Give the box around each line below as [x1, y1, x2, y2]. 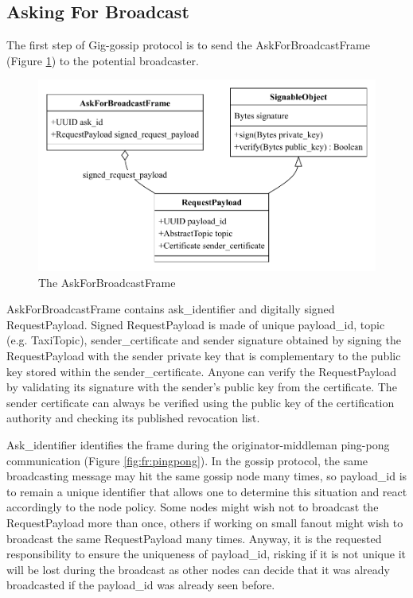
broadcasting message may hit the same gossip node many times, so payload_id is [6, 468, 407, 484]
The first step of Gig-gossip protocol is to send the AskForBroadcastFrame [6, 37, 370, 53]
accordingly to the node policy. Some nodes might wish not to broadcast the [6, 499, 379, 515]
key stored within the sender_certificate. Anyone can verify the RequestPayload [6, 363, 396, 379]
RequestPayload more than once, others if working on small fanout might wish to [6, 515, 403, 531]
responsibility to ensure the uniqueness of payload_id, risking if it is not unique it [6, 546, 406, 562]
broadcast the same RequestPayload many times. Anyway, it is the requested [6, 530, 382, 546]
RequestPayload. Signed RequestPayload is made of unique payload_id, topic [6, 316, 385, 332]
